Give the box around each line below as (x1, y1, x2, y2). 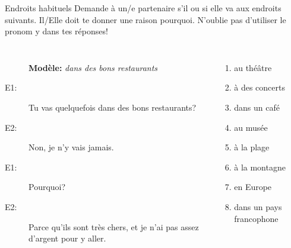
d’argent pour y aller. (29, 232, 106, 244)
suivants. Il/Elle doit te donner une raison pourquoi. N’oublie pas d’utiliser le (5, 13, 286, 25)
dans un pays (234, 200, 282, 212)
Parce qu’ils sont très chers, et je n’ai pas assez (29, 220, 199, 233)
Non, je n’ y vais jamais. (29, 141, 114, 153)
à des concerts (234, 81, 285, 94)
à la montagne (234, 160, 286, 173)
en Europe (234, 181, 272, 193)
